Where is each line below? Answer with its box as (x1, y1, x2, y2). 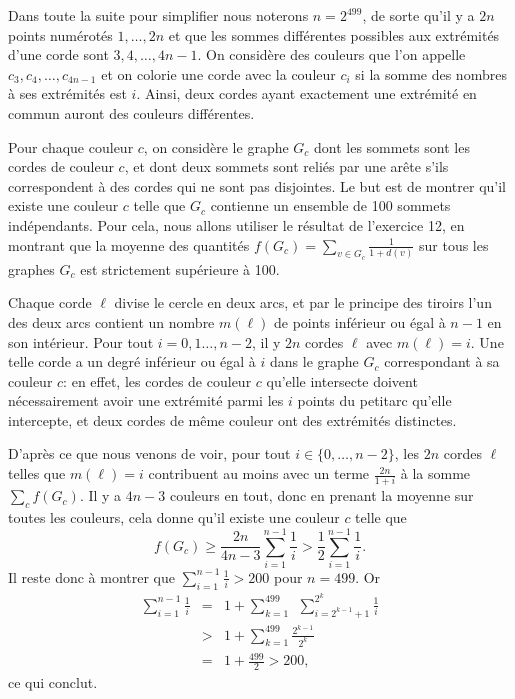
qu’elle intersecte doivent (266, 370, 418, 391)
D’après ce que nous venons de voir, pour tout (8, 443, 291, 464)
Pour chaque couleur (8, 136, 134, 157)
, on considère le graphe (143, 136, 289, 157)
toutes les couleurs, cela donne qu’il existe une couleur (8, 507, 340, 528)
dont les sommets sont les (314, 136, 470, 157)
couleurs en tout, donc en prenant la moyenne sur (169, 485, 474, 506)
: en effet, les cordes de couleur (63, 370, 252, 391)
